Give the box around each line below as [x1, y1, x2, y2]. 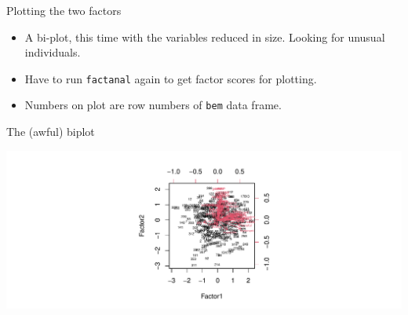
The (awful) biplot [6, 123, 95, 140]
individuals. [24, 44, 81, 60]
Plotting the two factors [6, 2, 122, 18]
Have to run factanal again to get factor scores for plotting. [24, 70, 317, 86]
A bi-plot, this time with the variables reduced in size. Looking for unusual [24, 28, 385, 45]
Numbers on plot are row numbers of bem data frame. [24, 97, 282, 113]
